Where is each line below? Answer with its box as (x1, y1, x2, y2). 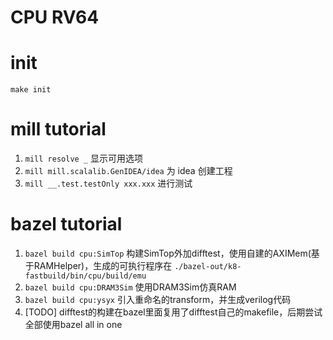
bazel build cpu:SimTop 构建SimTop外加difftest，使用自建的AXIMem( (24, 247, 312, 259)
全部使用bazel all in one (24, 319, 123, 330)
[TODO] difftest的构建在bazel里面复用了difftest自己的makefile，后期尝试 (24, 306, 323, 318)
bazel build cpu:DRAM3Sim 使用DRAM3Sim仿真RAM (24, 281, 237, 293)
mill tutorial (10, 118, 107, 141)
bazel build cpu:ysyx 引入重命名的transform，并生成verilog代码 (24, 294, 292, 305)
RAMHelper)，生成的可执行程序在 (33, 260, 173, 271)
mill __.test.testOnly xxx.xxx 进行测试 (24, 177, 193, 190)
